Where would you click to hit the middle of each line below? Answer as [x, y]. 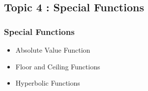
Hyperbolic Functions [48, 83]
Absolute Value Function [53, 50]
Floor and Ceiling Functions [58, 66]
